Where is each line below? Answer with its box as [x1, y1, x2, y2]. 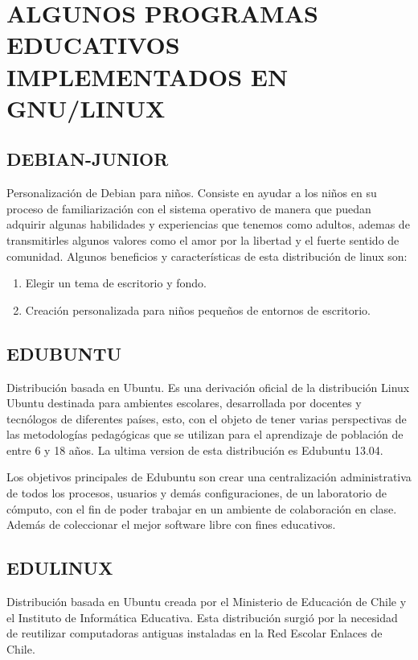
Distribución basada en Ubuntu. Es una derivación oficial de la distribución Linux [6, 378, 410, 395]
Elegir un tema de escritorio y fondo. [25, 274, 207, 291]
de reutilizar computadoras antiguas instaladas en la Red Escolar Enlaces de [6, 625, 383, 641]
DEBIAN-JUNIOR [6, 146, 169, 171]
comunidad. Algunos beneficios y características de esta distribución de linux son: [6, 247, 408, 264]
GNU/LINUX [6, 91, 166, 124]
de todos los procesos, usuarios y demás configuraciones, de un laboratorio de [6, 485, 387, 501]
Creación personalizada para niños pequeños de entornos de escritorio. [25, 301, 371, 318]
